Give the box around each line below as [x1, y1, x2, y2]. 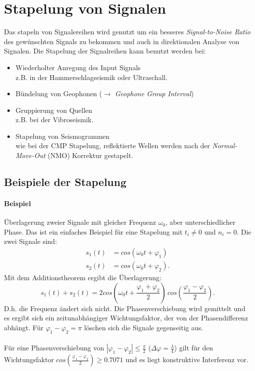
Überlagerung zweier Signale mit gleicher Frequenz [4, 217, 156, 227]
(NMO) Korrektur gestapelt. [47, 150, 134, 160]
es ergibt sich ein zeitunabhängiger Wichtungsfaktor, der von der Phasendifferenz [4, 313, 248, 323]
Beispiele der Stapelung [4, 174, 127, 189]
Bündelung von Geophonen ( [15, 88, 102, 99]
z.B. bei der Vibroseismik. [15, 114, 94, 125]
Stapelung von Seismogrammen [15, 131, 110, 141]
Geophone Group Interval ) [114, 88, 194, 99]
